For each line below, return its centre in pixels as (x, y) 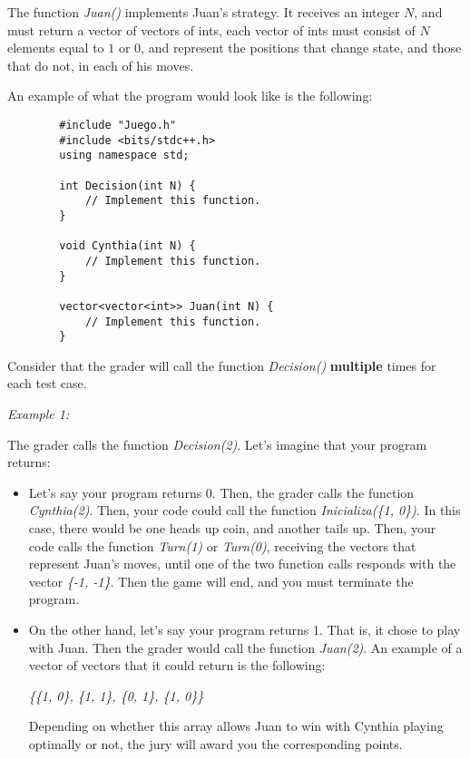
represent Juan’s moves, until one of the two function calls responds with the (242, 564)
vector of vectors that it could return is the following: (177, 665)
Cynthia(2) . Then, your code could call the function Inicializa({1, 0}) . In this (245, 510)
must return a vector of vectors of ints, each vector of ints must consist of (211, 29)
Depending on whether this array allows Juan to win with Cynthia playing (236, 726)
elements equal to (56, 48)
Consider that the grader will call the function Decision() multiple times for (222, 365)
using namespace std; (124, 156)
